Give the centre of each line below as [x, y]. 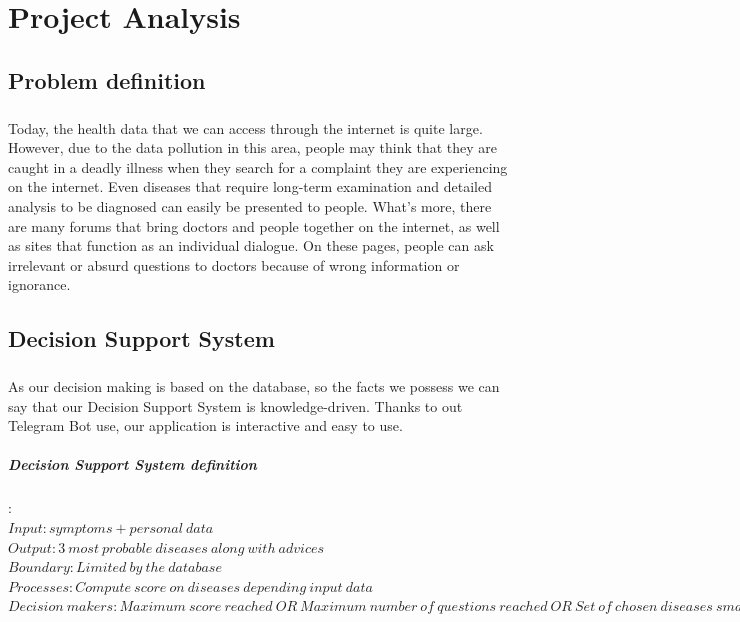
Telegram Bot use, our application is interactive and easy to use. [205, 425]
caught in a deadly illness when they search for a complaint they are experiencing [258, 166]
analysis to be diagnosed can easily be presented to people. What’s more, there [250, 205]
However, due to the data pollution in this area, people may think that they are [253, 147]
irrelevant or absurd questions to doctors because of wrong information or [234, 264]
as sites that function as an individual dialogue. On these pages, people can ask [251, 245]
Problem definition [107, 79]
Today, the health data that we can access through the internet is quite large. [245, 127]
